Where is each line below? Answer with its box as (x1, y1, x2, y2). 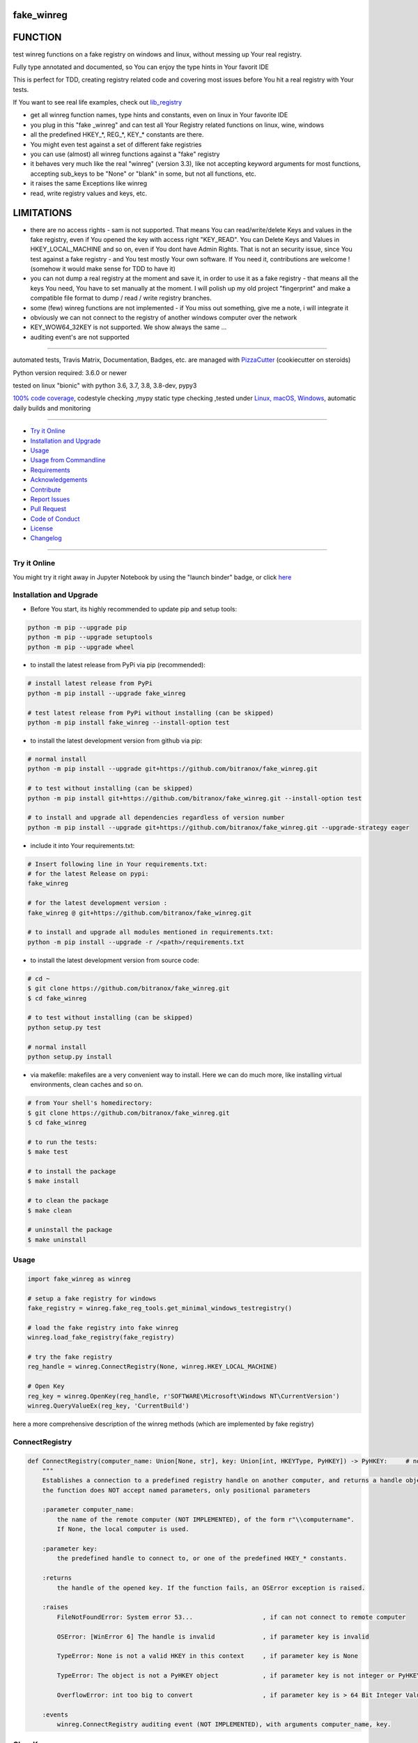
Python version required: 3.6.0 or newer (13, 368, 127, 376)
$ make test (27, 1148, 69, 1156)
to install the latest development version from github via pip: (30, 736, 203, 745)
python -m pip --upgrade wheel (27, 643, 135, 651)
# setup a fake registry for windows (27, 1294, 157, 1302)
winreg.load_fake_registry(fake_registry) (27, 1334, 175, 1341)
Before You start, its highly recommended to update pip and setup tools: (30, 604, 238, 613)
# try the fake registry (27, 1353, 113, 1361)
